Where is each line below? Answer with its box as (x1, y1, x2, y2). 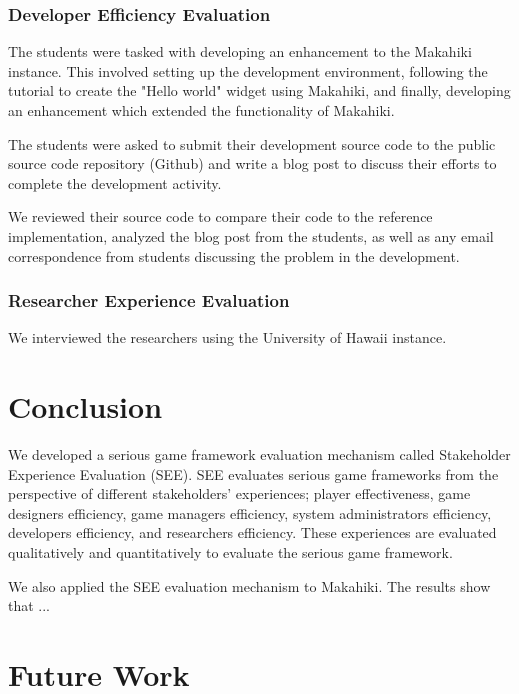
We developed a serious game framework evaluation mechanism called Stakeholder (8, 444, 511, 465)
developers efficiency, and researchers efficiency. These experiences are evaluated (8, 522, 497, 543)
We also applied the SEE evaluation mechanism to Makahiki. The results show (8, 575, 491, 596)
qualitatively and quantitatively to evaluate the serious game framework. (8, 542, 453, 563)
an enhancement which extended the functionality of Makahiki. (8, 100, 395, 120)
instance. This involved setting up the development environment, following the (8, 60, 488, 81)
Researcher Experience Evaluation (8, 288, 290, 313)
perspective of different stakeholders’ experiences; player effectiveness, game (8, 483, 471, 504)
